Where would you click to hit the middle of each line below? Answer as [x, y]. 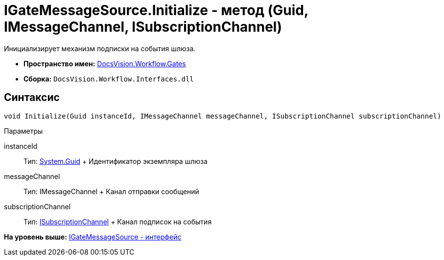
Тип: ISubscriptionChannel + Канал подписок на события [118, 221]
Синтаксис [32, 98]
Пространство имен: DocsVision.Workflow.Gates [105, 63]
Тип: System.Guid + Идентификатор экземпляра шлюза [116, 161]
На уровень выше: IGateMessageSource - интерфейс [93, 237]
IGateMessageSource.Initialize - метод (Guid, [156, 10]
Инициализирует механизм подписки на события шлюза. [100, 48]
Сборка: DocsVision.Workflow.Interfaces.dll [109, 79]
